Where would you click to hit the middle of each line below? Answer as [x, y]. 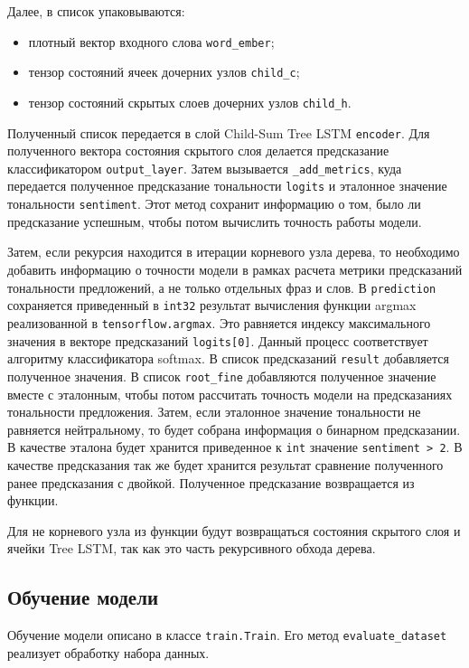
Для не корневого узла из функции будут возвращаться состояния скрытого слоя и [234, 530]
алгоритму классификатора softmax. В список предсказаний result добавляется [228, 358]
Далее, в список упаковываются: [96, 11]
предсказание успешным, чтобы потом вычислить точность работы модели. [215, 221]
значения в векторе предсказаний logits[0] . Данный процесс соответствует [218, 340]
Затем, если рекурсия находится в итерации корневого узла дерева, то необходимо [234, 252]
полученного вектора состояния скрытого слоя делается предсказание [198, 151]
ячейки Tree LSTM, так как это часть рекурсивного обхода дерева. [192, 548]
